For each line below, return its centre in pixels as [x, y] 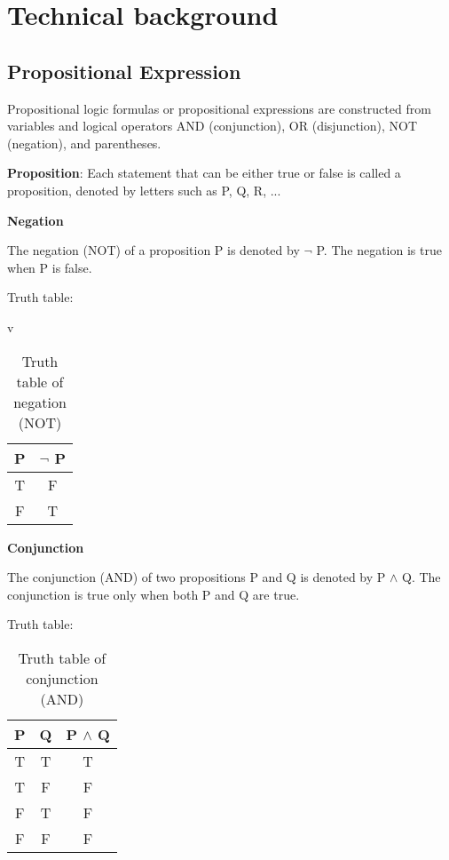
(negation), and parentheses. [84, 143]
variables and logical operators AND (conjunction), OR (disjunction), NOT [213, 126]
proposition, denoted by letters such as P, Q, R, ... [144, 190]
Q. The [421, 577]
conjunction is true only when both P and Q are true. [154, 594]
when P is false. [50, 267]
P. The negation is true [379, 250]
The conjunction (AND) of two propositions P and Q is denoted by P [197, 577]
